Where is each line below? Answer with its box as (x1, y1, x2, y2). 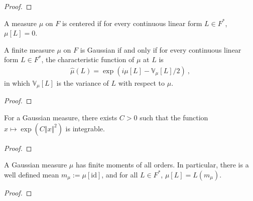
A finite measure (4, 44, 55, 55)
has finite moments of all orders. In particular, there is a (75, 159, 249, 170)
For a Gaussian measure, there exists (4, 112, 117, 123)
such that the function (140, 112, 208, 123)
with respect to (118, 78, 165, 88)
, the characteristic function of (41, 54, 135, 65)
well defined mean (4, 169, 59, 179)
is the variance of (56, 78, 109, 88)
